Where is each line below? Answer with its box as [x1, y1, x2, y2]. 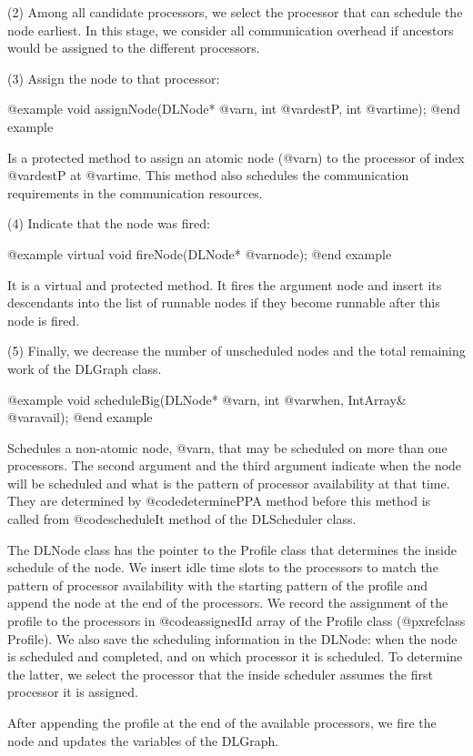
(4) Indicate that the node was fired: [7, 214, 210, 233]
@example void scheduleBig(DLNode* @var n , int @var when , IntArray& [7, 389, 407, 408]
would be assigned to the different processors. [7, 38, 260, 57]
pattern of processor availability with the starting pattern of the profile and [7, 575, 428, 594]
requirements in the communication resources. [7, 183, 263, 202]
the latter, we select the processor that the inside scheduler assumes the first [7, 664, 433, 683]
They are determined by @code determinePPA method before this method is [7, 491, 431, 510]
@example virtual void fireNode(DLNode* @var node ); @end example [7, 244, 392, 263]
